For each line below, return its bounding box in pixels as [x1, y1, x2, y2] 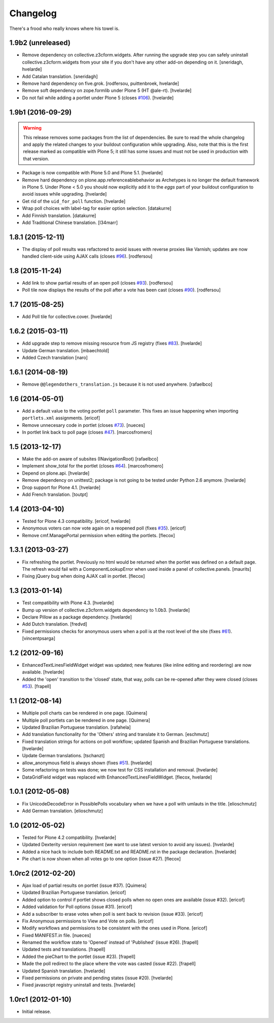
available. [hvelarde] [22, 669, 64, 675]
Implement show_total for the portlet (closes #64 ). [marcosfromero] [22, 463, 163, 469]
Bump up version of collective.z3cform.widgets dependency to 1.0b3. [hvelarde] [22, 607, 190, 613]
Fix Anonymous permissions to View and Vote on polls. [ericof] [22, 918, 154, 924]
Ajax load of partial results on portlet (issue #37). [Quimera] [22, 882, 147, 888]
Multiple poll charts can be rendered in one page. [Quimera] [22, 710, 148, 716]
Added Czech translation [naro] [22, 355, 88, 361]
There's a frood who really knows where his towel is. [9, 25, 120, 32]
